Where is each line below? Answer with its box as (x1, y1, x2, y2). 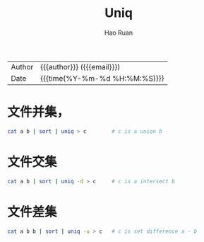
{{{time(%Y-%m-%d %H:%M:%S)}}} (40, 73, 164, 83)
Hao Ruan (104, 28, 133, 37)
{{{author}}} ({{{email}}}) (40, 62, 121, 71)
